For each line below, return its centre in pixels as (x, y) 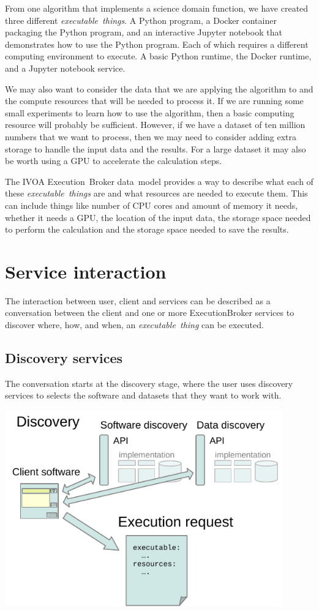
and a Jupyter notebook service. (65, 68)
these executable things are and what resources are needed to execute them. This (156, 193)
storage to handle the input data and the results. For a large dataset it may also (156, 148)
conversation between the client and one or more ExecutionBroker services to (150, 313)
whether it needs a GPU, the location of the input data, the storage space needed (158, 217)
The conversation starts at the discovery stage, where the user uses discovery (149, 383)
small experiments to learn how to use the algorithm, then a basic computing (150, 112)
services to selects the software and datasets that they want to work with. (143, 395)
